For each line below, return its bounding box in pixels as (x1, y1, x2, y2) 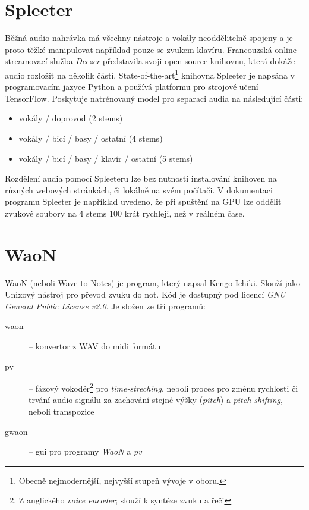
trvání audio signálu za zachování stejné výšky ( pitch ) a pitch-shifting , (29, 393, 283, 406)
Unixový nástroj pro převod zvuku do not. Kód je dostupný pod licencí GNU (5, 288, 286, 301)
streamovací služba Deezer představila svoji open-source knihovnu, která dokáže (5, 55, 295, 67)
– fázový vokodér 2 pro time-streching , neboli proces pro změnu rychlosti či (29, 380, 298, 394)
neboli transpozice (29, 405, 94, 418)
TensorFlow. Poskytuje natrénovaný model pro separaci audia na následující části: (5, 92, 304, 104)
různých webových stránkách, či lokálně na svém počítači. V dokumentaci (5, 183, 273, 196)
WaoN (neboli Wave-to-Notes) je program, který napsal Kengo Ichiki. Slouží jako (5, 276, 300, 289)
